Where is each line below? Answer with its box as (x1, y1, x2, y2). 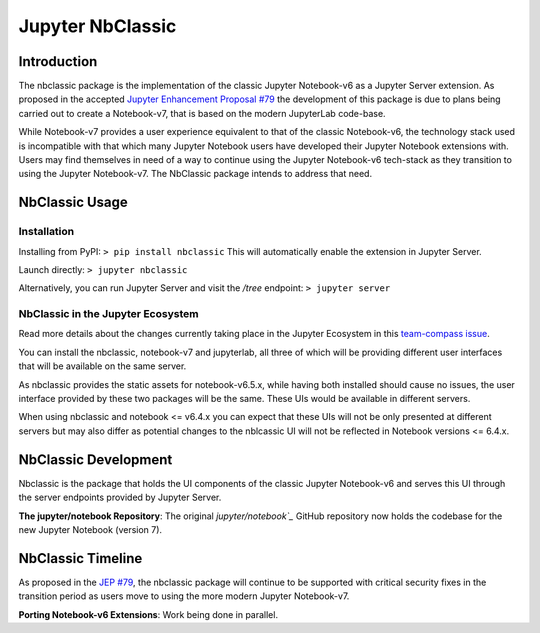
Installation (18, 225, 75, 239)
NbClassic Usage (18, 194, 129, 211)
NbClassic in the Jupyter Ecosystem (18, 307, 199, 321)
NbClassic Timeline (18, 550, 143, 567)
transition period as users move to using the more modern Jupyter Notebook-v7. (18, 590, 350, 602)
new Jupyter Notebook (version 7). (18, 523, 163, 535)
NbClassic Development (18, 451, 173, 468)
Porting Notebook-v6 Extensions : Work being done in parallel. (18, 608, 279, 620)
